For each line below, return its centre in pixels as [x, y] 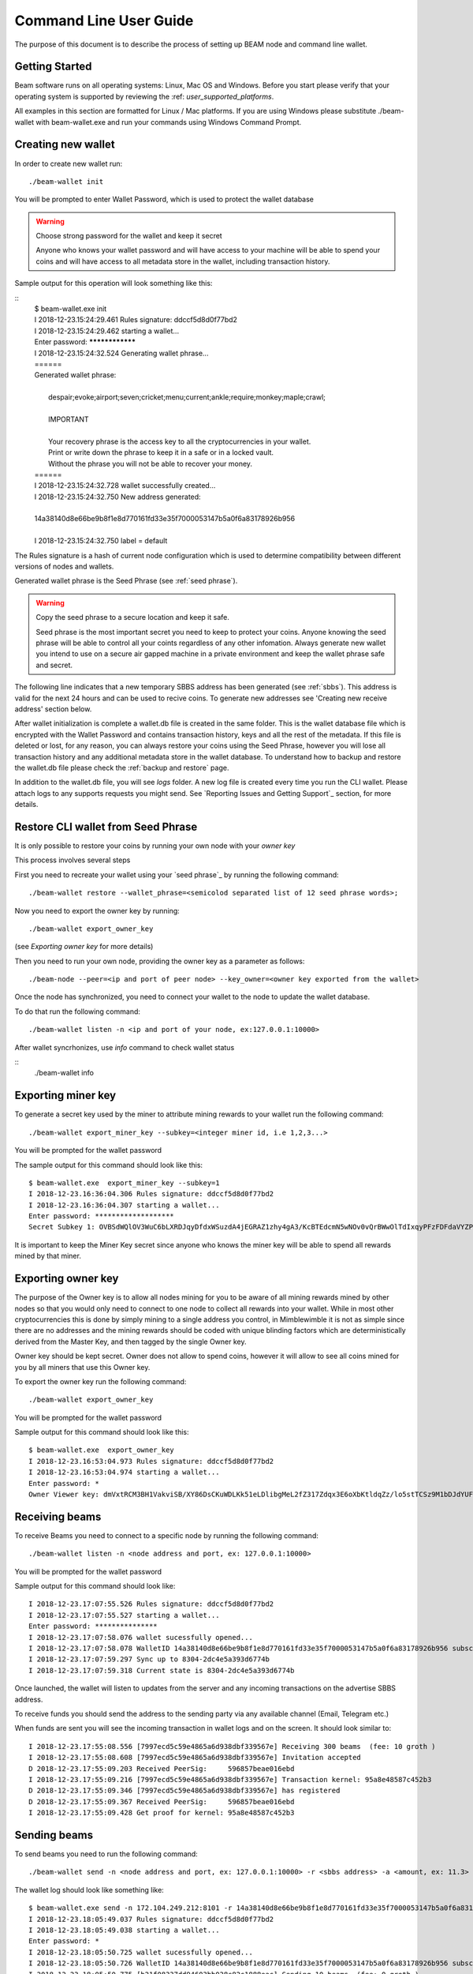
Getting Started [53, 67]
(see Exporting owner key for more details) [84, 947]
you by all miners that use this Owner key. [82, 1367]
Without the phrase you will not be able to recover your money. [150, 463]
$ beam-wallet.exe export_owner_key [102, 1450]
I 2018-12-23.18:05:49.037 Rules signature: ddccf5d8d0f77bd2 [151, 1919]
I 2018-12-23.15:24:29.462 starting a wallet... [107, 331]
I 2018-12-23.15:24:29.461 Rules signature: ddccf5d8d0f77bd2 [136, 320]
